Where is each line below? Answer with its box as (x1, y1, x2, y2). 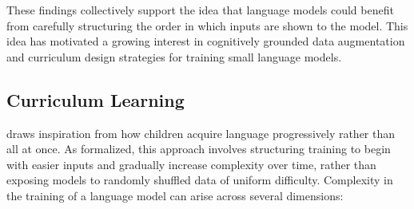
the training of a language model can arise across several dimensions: (6, 187, 344, 203)
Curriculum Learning (6, 87, 185, 112)
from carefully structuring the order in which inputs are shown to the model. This (6, 17, 408, 34)
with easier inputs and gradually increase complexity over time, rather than (6, 156, 376, 172)
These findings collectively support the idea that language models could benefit (6, 2, 394, 18)
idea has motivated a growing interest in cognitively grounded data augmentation (6, 33, 405, 49)
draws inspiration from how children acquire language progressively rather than (6, 124, 396, 141)
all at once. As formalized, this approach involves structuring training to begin (6, 140, 391, 157)
